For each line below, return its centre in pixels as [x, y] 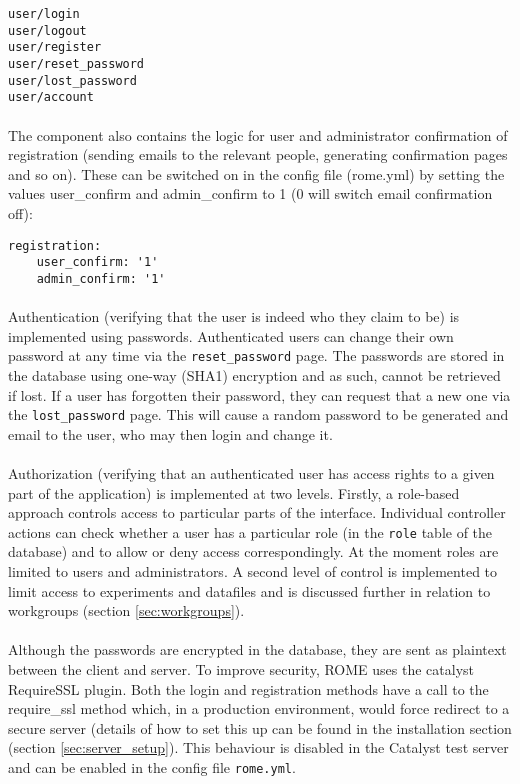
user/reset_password [76, 63]
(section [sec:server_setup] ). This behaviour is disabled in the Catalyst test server [258, 747]
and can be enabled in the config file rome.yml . [152, 766]
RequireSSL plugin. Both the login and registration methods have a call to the [248, 688]
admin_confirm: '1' [101, 278]
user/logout [47, 30]
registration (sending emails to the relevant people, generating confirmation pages [258, 154]
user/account [51, 97]
